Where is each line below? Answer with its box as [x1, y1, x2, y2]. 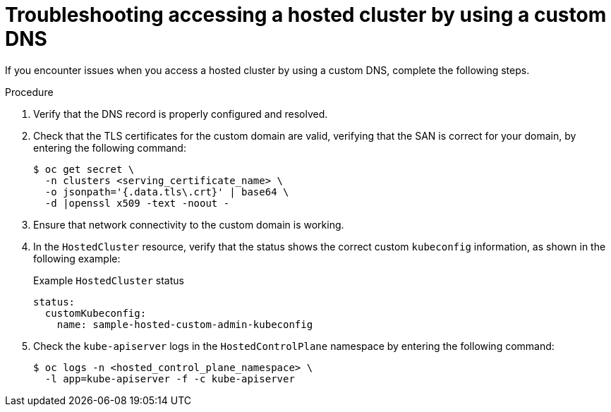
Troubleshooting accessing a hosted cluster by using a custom [5, 3, 607, 27]
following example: [33, 252, 121, 265]
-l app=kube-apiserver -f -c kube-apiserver [44, 372, 295, 384]
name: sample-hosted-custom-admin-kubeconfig [56, 318, 313, 330]
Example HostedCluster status [33, 274, 184, 286]
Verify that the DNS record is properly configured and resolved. [33, 107, 328, 120]
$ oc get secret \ [33, 163, 135, 175]
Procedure [5, 85, 54, 98]
